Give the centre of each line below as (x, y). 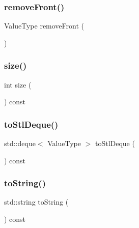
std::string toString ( (36, 202)
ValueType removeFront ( (44, 26)
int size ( (18, 84)
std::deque (20, 143)
